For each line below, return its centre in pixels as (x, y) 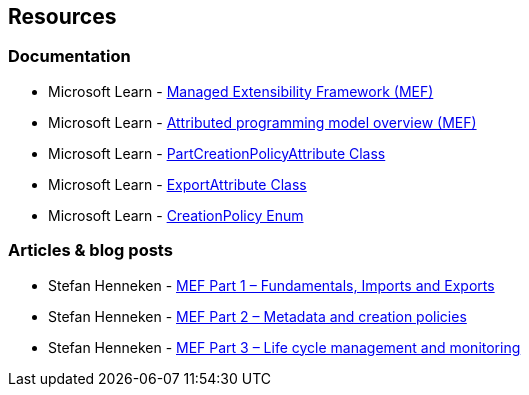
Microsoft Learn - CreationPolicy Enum (176, 215)
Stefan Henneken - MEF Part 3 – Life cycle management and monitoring (284, 347)
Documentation (69, 56)
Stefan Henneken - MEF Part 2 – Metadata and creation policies (257, 316)
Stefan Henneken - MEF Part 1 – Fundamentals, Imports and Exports (271, 285)
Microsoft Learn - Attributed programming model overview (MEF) (262, 122)
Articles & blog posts (90, 250)
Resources (62, 16)
